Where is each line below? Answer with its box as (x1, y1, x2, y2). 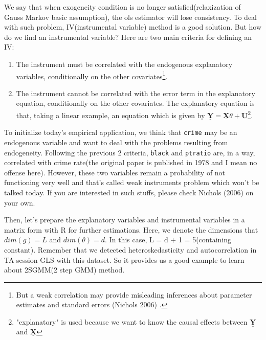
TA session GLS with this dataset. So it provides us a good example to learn (4, 254, 245, 265)
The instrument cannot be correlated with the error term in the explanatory (16, 87, 255, 98)
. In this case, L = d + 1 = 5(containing (105, 234, 231, 245)
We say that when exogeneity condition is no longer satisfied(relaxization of (4, 2, 241, 12)
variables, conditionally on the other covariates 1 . (16, 69, 168, 81)
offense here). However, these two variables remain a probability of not (4, 167, 226, 177)
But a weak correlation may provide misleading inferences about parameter (16, 289, 252, 300)
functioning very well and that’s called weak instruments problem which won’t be (4, 177, 259, 188)
